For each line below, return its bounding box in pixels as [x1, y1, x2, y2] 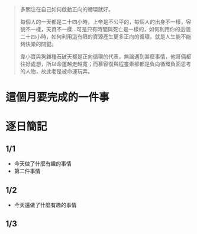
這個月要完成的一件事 [5, 91, 110, 104]
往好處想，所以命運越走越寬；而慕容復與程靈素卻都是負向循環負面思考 [20, 60, 192, 67]
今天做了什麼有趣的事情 [14, 160, 72, 167]
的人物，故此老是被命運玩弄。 [20, 68, 93, 74]
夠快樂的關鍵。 [20, 41, 57, 47]
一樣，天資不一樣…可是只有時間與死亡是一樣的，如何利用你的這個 [30, 26, 190, 32]
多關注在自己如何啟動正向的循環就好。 [20, 6, 114, 12]
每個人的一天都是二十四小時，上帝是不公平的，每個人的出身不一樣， [20, 18, 186, 25]
